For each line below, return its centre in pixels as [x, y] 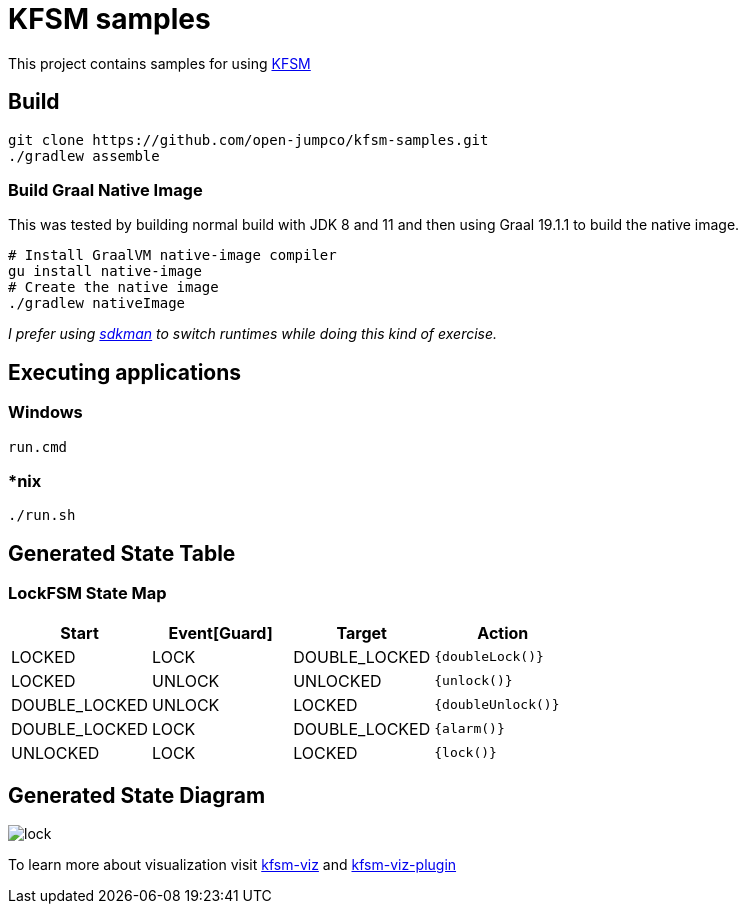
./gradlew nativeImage [97, 303]
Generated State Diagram [137, 795]
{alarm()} [469, 729]
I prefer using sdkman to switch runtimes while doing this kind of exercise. [253, 334]
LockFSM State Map [87, 593]
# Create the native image [113, 287]
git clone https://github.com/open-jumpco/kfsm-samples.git [248, 139]
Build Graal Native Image [105, 189]
